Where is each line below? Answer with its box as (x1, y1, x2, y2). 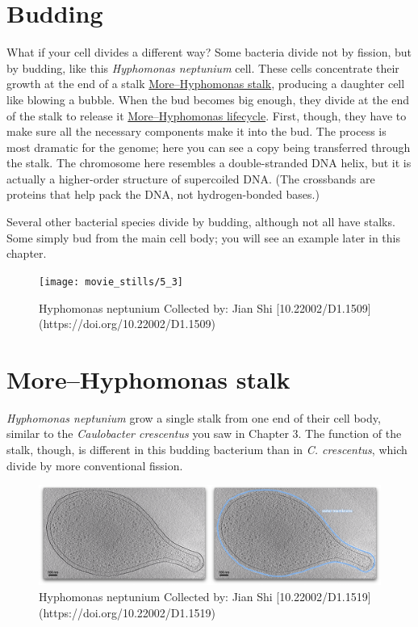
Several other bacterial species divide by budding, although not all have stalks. (6, 213, 395, 230)
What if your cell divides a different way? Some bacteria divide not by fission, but (6, 44, 412, 61)
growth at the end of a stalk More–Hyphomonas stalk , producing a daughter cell (6, 75, 405, 92)
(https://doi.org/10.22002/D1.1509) (39, 315, 215, 332)
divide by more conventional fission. (6, 457, 183, 473)
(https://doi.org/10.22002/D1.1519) (39, 604, 215, 621)
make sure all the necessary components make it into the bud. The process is (6, 123, 387, 140)
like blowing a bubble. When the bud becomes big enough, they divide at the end (6, 90, 410, 107)
